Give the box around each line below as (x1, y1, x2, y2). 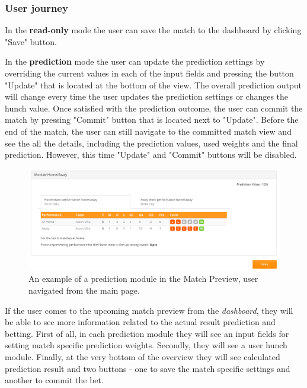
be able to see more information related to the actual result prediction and (5, 316, 276, 328)
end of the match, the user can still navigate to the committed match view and (5, 125, 292, 137)
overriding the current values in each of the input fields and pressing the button (5, 67, 294, 79)
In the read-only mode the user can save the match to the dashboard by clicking (5, 24, 302, 36)
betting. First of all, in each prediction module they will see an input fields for (5, 327, 289, 339)
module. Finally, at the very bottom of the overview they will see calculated (5, 350, 280, 362)
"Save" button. (5, 35, 57, 47)
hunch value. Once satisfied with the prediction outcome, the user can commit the (5, 101, 303, 114)
